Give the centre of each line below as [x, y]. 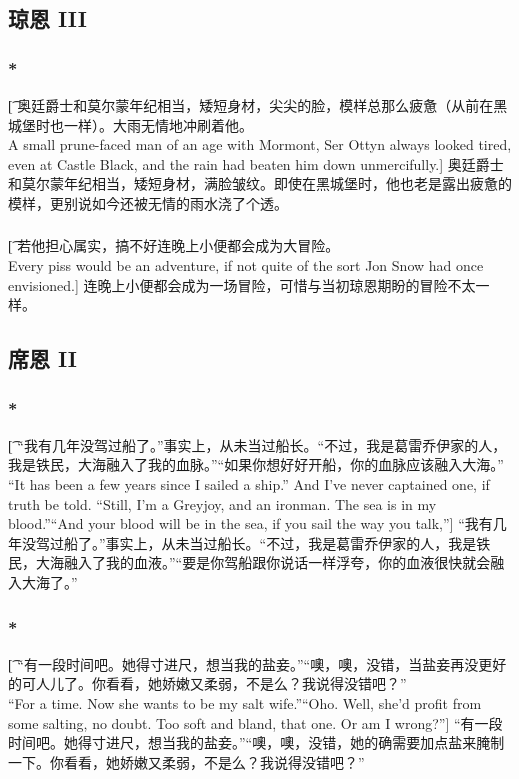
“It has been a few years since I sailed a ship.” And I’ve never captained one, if [249, 484]
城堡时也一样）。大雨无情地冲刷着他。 [130, 124]
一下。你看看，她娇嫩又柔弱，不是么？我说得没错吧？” [186, 761]
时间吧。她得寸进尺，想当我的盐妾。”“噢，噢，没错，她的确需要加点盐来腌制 [256, 742]
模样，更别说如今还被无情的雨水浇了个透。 [148, 202]
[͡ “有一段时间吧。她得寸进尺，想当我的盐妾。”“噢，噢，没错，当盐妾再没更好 [257, 663]
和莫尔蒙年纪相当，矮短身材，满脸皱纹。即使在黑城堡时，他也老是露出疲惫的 [260, 183]
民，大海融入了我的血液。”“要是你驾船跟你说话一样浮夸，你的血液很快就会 [249, 562]
